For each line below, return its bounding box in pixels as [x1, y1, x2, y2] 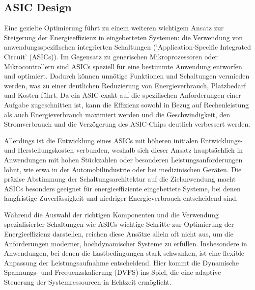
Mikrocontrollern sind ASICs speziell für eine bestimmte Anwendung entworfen [4, 61, 242, 71]
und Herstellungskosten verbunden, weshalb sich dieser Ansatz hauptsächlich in [4, 145, 243, 155]
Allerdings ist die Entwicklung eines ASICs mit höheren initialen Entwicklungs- [4, 135, 243, 145]
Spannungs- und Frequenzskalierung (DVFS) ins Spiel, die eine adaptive [4, 267, 221, 277]
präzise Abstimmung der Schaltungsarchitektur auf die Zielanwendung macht [4, 174, 236, 184]
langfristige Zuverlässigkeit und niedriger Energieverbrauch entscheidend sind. [4, 193, 238, 203]
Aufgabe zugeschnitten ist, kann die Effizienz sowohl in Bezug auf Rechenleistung [4, 99, 249, 109]
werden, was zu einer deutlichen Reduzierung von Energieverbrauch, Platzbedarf [4, 80, 246, 90]
